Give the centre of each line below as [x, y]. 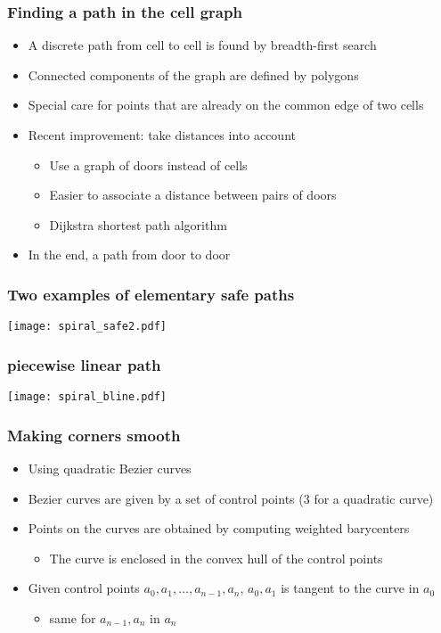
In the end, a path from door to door [129, 255]
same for [73, 617]
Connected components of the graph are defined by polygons [193, 74]
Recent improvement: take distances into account [162, 135]
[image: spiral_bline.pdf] [87, 397]
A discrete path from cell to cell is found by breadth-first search [202, 45]
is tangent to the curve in [350, 588]
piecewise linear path [84, 364]
